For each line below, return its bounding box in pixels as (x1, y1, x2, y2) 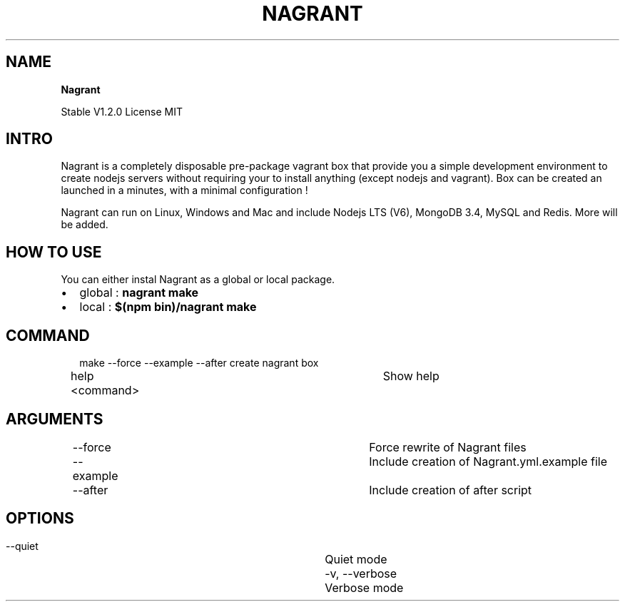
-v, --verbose (325, 566, 397, 581)
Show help (382, 369, 439, 384)
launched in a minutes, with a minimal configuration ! (61, 184, 308, 197)
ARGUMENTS (6, 409, 103, 428)
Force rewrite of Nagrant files (369, 439, 527, 454)
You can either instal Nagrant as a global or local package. (61, 273, 335, 286)
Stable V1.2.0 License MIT (61, 105, 183, 118)
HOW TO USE (6, 243, 102, 261)
